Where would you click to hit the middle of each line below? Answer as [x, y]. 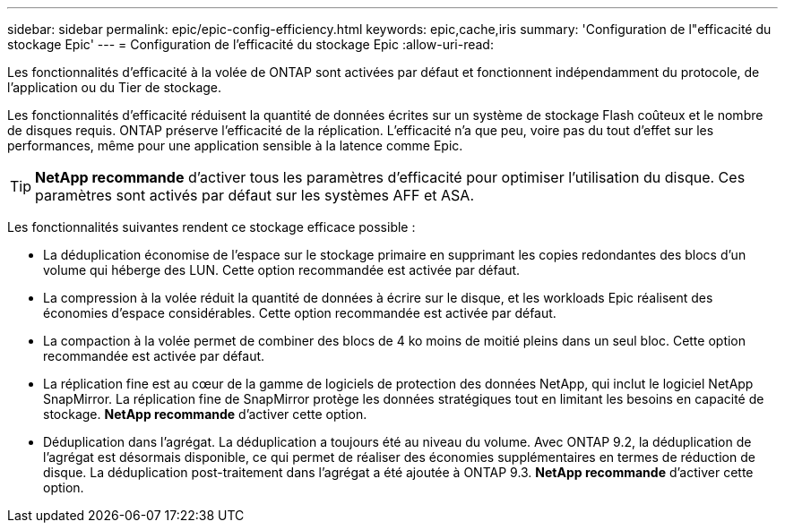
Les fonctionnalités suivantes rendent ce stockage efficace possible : [211, 227]
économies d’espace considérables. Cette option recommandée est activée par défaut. [300, 313]
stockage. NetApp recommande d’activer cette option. [205, 414]
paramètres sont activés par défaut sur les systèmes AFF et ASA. [255, 195]
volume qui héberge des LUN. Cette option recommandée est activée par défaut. [282, 270]
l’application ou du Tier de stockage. [115, 87]
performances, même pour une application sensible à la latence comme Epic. [235, 145]
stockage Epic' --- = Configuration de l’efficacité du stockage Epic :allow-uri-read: [250, 44]
